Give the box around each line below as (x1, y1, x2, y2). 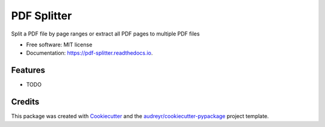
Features (11, 65, 45, 75)
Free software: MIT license (26, 41, 93, 48)
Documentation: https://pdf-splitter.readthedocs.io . (26, 49, 153, 57)
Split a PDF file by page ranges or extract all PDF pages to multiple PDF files (11, 30, 200, 37)
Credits (11, 97, 40, 107)
